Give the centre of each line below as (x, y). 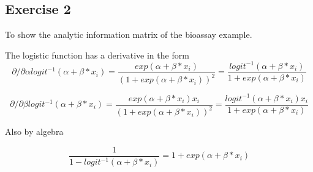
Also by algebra (34, 131)
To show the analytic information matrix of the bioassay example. (129, 34)
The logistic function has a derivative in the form (97, 55)
